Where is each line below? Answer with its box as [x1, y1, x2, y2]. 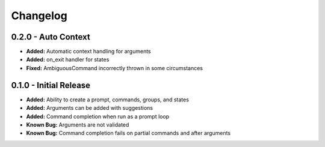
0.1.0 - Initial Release [11, 80, 90, 90]
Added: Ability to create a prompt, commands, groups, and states [26, 96, 190, 103]
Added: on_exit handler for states [26, 56, 110, 63]
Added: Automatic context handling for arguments [26, 48, 151, 55]
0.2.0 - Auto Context [11, 32, 90, 42]
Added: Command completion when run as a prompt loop [26, 113, 170, 120]
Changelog [11, 9, 67, 22]
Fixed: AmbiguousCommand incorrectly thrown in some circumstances [26, 64, 203, 71]
